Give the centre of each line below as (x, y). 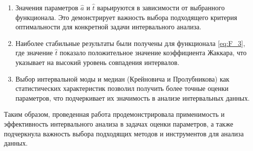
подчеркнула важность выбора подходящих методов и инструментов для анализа (124, 133)
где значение (34, 53)
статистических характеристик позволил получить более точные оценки (122, 88)
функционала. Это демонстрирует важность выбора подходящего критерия (126, 17)
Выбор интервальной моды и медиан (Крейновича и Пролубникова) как (122, 78)
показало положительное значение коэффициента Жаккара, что (153, 53)
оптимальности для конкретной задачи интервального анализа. (108, 27)
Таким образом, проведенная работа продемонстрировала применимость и (114, 114)
